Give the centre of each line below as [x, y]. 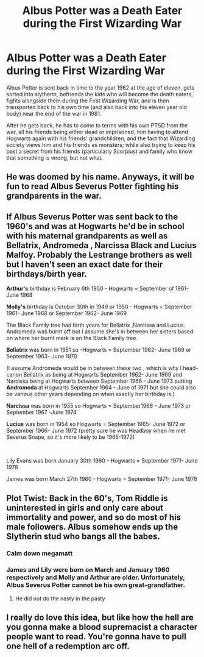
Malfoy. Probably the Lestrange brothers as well [99, 254]
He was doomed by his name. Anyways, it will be [100, 177]
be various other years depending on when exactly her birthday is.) [91, 394]
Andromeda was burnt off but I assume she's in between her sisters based [100, 332]
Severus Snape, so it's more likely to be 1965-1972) [71, 437]
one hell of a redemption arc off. [68, 646]
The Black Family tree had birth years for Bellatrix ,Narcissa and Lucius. [96, 325]
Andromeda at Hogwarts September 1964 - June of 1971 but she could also [101, 388]
